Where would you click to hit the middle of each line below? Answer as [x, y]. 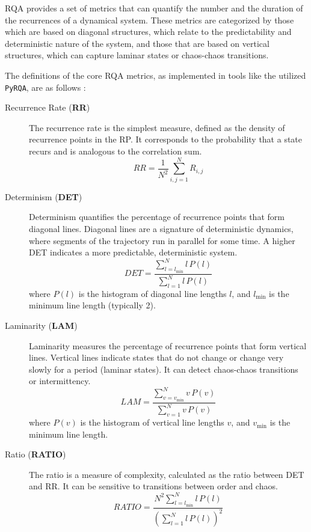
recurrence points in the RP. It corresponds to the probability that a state [166, 139]
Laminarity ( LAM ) [41, 325]
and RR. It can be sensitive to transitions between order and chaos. [153, 486]
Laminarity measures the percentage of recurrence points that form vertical [168, 345]
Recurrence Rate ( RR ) [48, 107]
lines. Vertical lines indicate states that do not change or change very [156, 357]
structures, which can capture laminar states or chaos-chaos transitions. [137, 55]
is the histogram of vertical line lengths [152, 422]
